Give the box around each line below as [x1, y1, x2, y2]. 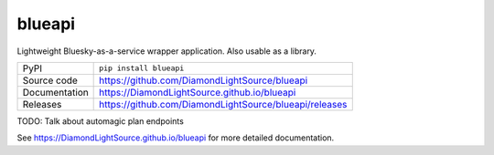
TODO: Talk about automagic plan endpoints [16, 115, 185, 127]
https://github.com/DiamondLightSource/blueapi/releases [99, 98, 348, 110]
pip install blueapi [99, 64, 185, 73]
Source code [22, 74, 78, 87]
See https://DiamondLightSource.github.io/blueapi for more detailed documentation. [16, 132, 335, 143]
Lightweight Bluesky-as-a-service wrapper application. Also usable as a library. [16, 46, 317, 57]
